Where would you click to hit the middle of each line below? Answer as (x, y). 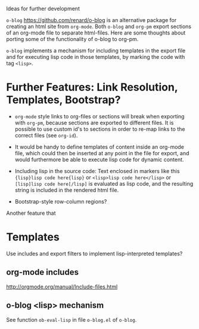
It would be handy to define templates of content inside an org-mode (99, 147)
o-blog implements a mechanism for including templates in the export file (96, 51)
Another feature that (31, 213)
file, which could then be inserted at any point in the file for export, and (102, 153)
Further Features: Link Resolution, (92, 87)
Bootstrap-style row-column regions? (61, 201)
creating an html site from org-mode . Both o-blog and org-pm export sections (99, 26)
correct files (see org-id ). (46, 135)
